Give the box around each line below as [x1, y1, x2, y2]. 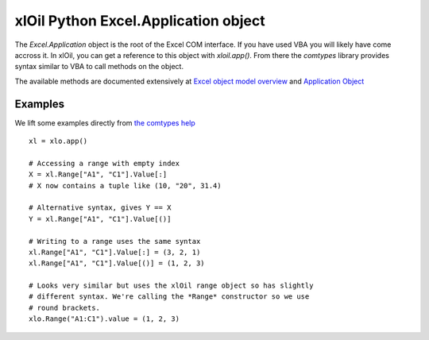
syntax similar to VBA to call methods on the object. [14, 62, 184, 71]
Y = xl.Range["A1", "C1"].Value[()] [29, 214, 172, 223]
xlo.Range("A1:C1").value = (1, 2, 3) [29, 315, 180, 323]
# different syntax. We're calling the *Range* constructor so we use [29, 292, 310, 301]
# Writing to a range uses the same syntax [29, 237, 201, 245]
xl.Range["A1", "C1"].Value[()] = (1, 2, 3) [29, 259, 206, 268]
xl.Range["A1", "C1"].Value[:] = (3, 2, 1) [29, 247, 201, 257]
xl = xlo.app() [29, 137, 88, 146]
